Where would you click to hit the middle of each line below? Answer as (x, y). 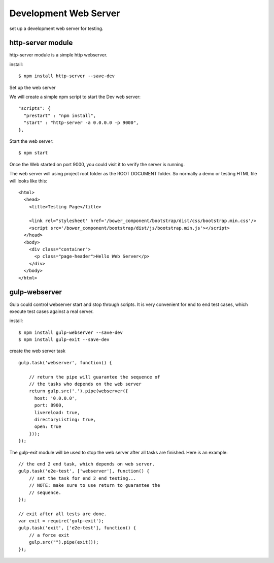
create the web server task (38, 351)
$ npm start (33, 153)
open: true (48, 427)
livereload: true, (57, 412)
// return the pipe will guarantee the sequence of (94, 377)
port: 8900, (49, 405)
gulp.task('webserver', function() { (65, 363)
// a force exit (49, 535)
